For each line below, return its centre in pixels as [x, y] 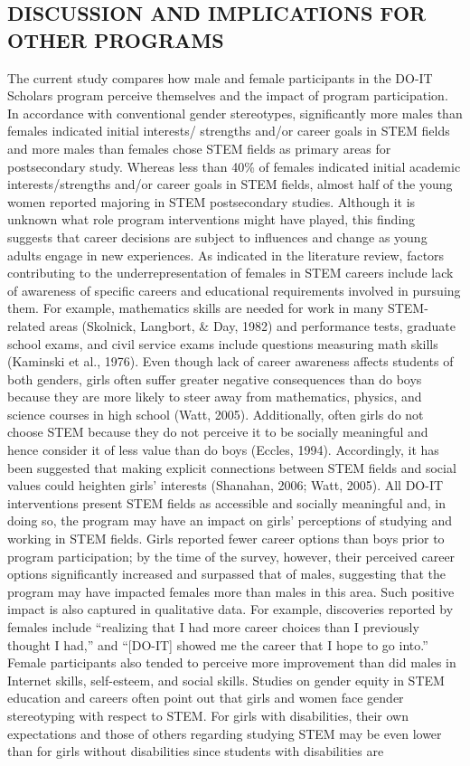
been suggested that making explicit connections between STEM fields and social [232, 467]
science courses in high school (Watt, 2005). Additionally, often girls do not [216, 414]
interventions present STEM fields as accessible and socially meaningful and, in [226, 502]
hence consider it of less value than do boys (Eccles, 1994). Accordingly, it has [223, 450]
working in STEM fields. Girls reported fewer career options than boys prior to [226, 539]
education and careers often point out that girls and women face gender [206, 698]
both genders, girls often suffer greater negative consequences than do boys [215, 378]
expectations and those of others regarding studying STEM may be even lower [225, 733]
